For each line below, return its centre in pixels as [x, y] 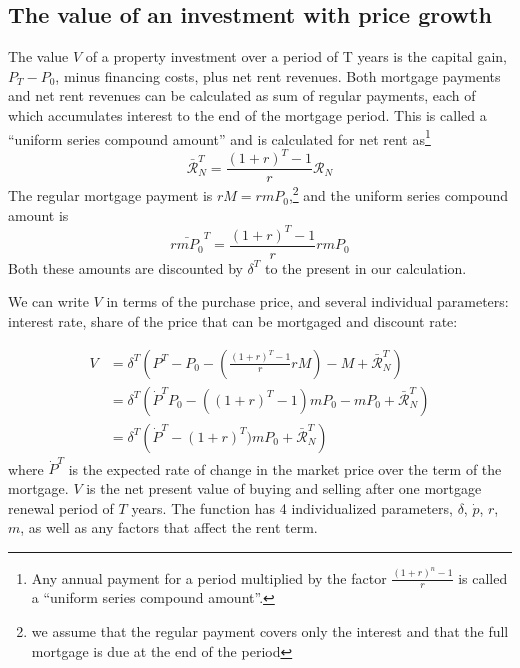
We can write [48, 301]
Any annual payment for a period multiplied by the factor [209, 577]
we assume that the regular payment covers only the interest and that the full [270, 631]
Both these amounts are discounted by [125, 267]
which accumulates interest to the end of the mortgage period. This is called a [247, 114]
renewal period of [61, 507]
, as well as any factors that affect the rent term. [169, 527]
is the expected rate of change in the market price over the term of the [285, 468]
